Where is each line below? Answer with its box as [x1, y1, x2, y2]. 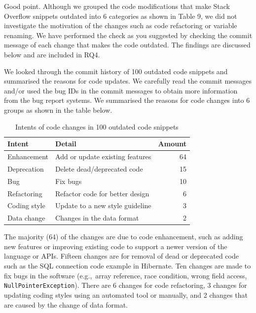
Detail [55, 138, 76, 149]
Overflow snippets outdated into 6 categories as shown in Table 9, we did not [4, 10, 237, 21]
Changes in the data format [55, 213, 139, 223]
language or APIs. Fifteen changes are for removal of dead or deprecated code [4, 251, 239, 261]
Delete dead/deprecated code [55, 163, 143, 174]
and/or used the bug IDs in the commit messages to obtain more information [4, 85, 238, 95]
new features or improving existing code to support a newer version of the [4, 241, 227, 251]
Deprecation [7, 163, 44, 174]
